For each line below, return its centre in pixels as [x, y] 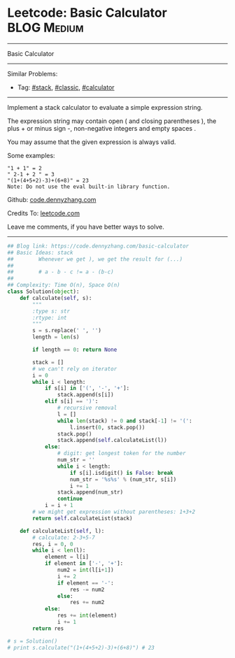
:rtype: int [50, 317]
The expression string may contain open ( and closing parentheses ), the [112, 121]
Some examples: [31, 155]
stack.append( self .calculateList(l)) [112, 441]
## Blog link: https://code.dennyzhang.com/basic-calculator [98, 246]
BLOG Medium [45, 28]
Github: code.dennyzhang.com [52, 199]
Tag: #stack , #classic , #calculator [66, 87]
